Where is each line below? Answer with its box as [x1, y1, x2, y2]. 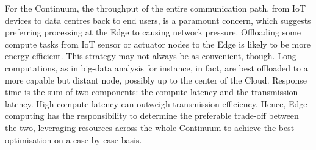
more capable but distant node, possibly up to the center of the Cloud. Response [5, 73, 307, 86]
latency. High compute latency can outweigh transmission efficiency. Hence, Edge [5, 97, 307, 110]
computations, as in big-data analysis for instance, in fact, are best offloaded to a [5, 61, 308, 74]
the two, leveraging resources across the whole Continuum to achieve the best [5, 121, 295, 134]
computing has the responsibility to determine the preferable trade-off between [5, 109, 299, 122]
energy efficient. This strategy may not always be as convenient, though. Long [5, 49, 296, 62]
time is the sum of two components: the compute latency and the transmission [5, 85, 298, 98]
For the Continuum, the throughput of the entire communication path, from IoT [5, 2, 306, 14]
